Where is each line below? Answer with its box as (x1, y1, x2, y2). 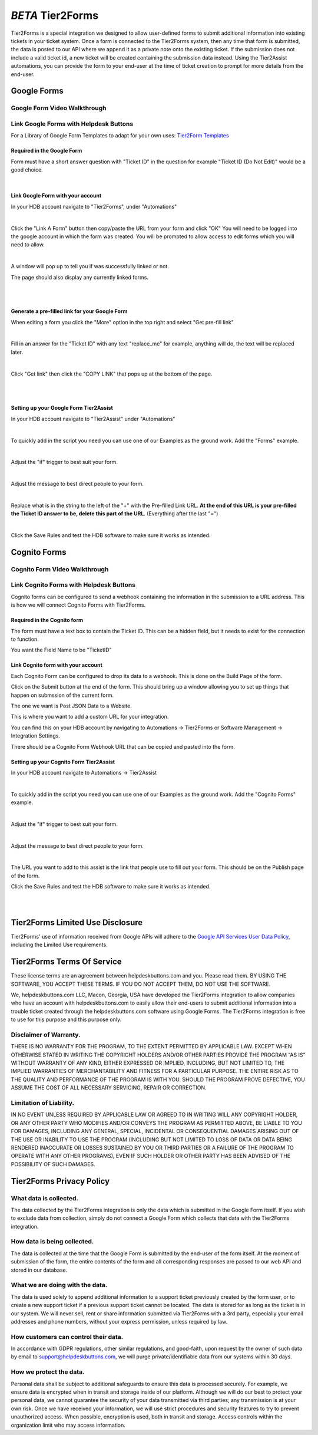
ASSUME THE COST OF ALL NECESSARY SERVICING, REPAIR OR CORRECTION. (11, 1084, 207, 1091)
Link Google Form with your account (11, 192, 102, 199)
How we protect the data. (11, 1368, 85, 1376)
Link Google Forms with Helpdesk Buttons (11, 120, 134, 128)
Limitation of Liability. (11, 1099, 75, 1107)
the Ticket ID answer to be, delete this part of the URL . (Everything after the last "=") (11, 510, 218, 517)
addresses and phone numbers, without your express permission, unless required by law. (11, 1318, 228, 1325)
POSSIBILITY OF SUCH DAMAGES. (11, 1160, 95, 1167)
